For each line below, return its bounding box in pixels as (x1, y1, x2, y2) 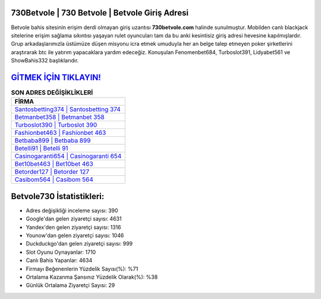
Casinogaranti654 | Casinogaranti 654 (14, 152, 122, 160)
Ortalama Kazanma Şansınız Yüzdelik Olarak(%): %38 (26, 273, 158, 281)
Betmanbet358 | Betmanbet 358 (14, 113, 105, 121)
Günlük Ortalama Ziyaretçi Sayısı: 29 (26, 282, 115, 289)
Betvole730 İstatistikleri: (11, 191, 105, 202)
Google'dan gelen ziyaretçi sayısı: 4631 (26, 215, 122, 222)
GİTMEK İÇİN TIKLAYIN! (11, 72, 101, 83)
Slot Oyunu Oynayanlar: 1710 (26, 248, 96, 256)
